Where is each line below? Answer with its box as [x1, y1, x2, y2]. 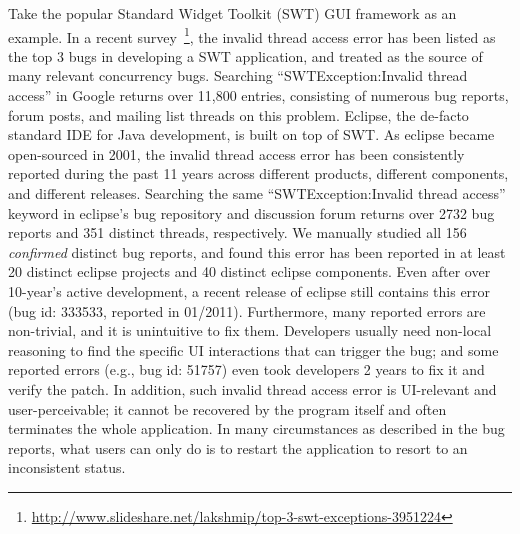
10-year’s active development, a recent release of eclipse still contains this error [8, 280, 491, 301]
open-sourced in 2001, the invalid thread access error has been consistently [8, 143, 465, 164]
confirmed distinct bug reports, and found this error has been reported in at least [8, 241, 506, 262]
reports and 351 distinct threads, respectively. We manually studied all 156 [8, 222, 467, 243]
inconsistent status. [8, 457, 126, 478]
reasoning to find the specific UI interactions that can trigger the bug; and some [8, 339, 499, 360]
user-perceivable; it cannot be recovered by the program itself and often [8, 398, 447, 419]
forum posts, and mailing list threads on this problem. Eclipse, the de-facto [8, 104, 469, 125]
